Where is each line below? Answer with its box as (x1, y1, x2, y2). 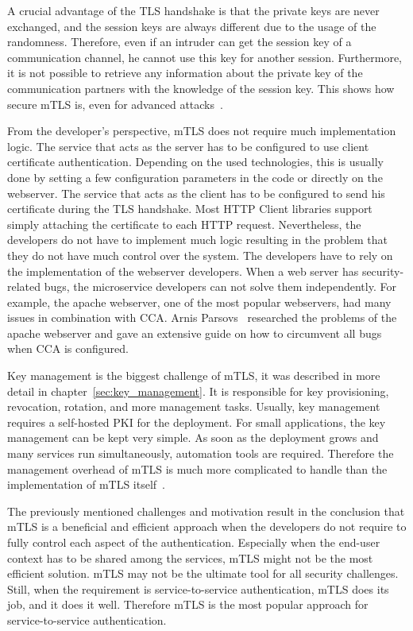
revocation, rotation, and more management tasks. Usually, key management (7, 398, 380, 415)
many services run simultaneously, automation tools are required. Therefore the (7, 445, 394, 462)
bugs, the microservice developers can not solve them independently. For (44, 278, 396, 295)
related (7, 278, 41, 295)
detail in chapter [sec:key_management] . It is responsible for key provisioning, (7, 382, 389, 399)
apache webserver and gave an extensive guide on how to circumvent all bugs (7, 324, 382, 341)
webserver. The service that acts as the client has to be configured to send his (7, 184, 385, 201)
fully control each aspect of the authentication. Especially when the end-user (7, 534, 380, 550)
